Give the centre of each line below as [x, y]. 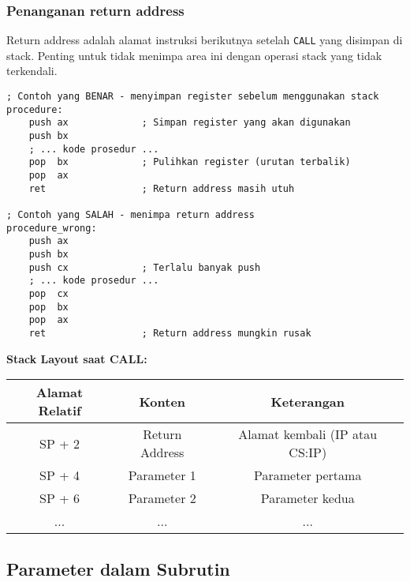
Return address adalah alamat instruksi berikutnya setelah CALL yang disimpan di [205, 40]
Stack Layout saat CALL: [77, 358]
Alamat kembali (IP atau [308, 434]
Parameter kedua [307, 498]
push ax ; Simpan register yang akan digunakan [190, 123]
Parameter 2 [162, 498]
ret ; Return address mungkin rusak [170, 333]
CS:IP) [308, 452]
